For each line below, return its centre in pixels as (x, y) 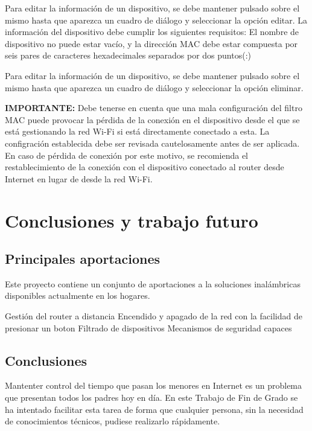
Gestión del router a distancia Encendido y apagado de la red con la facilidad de (154, 316)
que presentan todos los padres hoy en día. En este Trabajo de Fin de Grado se (151, 397)
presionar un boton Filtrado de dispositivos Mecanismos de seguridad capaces (148, 327)
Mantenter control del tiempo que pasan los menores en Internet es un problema (154, 385)
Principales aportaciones (83, 259)
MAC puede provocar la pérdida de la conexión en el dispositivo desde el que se (152, 119)
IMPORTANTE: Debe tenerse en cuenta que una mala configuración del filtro (154, 108)
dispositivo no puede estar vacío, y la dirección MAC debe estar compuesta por (151, 43)
